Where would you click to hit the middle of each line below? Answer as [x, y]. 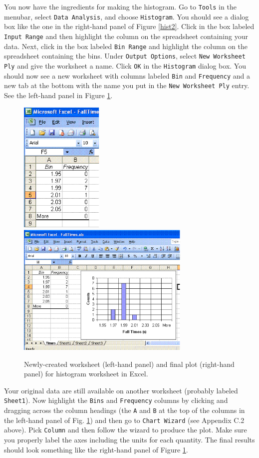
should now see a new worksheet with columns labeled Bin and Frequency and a [127, 75]
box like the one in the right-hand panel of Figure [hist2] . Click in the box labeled [129, 26]
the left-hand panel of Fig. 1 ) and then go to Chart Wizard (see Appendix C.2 [124, 420]
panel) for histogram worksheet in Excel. [86, 374]
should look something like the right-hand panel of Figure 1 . [96, 449]
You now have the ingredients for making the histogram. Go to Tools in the [120, 7]
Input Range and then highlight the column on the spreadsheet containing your [126, 36]
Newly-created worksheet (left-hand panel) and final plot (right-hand [129, 364]
